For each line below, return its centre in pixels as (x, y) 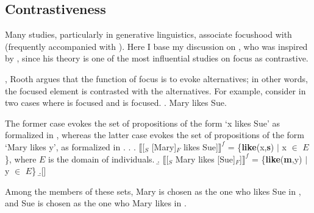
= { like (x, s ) (251, 146)
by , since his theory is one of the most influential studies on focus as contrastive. (157, 58)
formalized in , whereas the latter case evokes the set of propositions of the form (155, 135)
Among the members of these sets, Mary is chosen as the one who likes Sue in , (153, 191)
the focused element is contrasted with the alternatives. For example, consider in (155, 90)
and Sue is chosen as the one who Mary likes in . (96, 203)
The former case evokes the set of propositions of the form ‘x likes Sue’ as (142, 123)
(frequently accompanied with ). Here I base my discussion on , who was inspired (156, 46)
